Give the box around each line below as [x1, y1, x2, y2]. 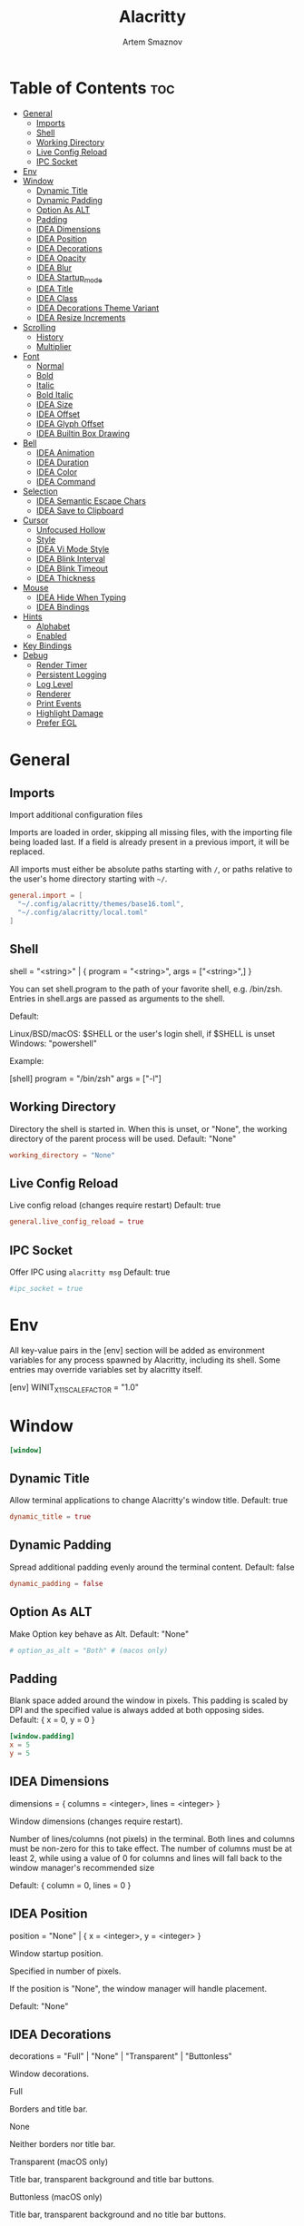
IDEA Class [35, 293, 78, 304]
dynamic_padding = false [9, 1579, 103, 1588]
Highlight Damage [35, 708, 104, 719]
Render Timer [35, 660, 88, 671]
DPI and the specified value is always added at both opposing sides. [9, 1705, 265, 1716]
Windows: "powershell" [9, 1038, 97, 1049]
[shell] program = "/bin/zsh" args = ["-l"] [9, 1073, 162, 1084]
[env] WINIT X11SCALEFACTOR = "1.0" [9, 1382, 139, 1394]
